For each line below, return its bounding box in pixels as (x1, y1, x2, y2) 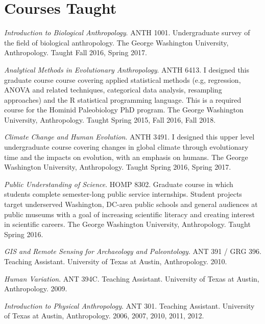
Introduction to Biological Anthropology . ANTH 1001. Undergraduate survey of (4, 27, 250, 38)
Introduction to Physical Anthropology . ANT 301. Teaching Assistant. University (4, 300, 255, 311)
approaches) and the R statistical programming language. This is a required (4, 94, 242, 105)
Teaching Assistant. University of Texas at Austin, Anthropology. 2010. (4, 256, 227, 266)
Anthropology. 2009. (4, 283, 67, 294)
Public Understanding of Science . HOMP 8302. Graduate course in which (4, 178, 233, 189)
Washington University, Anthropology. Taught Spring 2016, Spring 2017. (4, 161, 231, 172)
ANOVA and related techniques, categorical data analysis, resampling (4, 84, 222, 95)
